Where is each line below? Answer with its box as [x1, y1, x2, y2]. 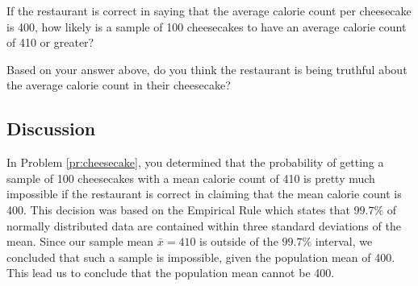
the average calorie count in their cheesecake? [6, 77, 231, 93]
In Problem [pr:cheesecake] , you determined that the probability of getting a [6, 154, 384, 171]
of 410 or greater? [6, 34, 94, 51]
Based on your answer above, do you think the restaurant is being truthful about [6, 60, 408, 77]
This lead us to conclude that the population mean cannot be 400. [6, 264, 335, 281]
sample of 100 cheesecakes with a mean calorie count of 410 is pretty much [6, 169, 375, 186]
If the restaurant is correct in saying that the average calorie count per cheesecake [6, 2, 412, 19]
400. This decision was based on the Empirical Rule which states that [6, 201, 350, 218]
